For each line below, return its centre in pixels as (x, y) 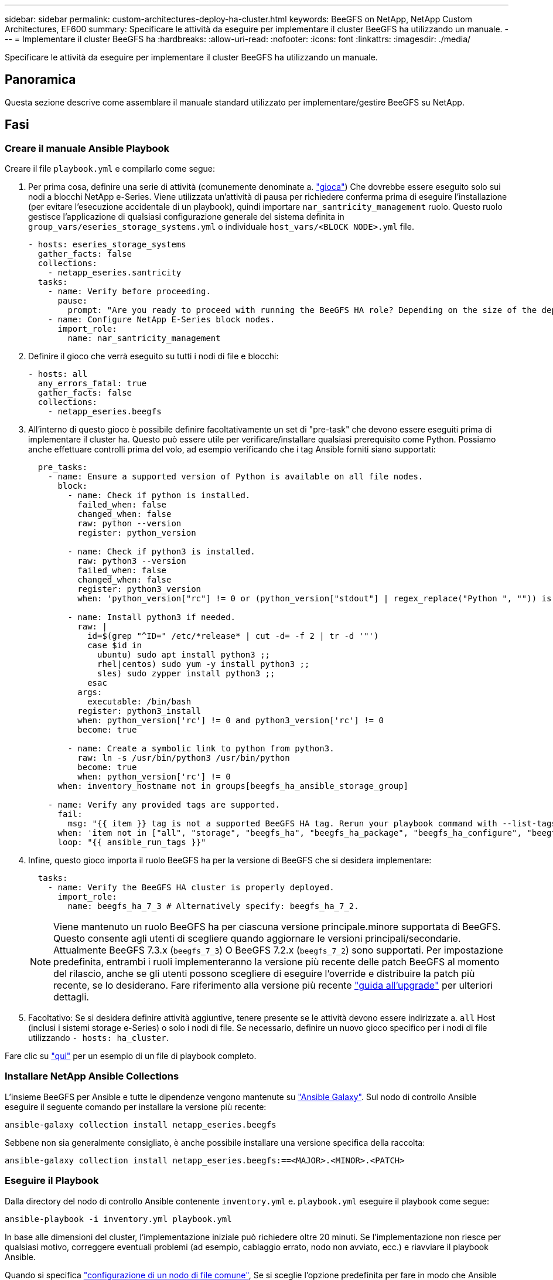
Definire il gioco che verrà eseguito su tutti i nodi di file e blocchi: (153, 356)
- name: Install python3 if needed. (152, 617)
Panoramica (40, 80)
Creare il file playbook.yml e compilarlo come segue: (110, 169)
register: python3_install (139, 711)
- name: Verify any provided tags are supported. (164, 805)
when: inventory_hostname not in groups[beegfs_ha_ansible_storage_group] (233, 786)
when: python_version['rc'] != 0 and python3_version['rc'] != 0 (231, 721)
